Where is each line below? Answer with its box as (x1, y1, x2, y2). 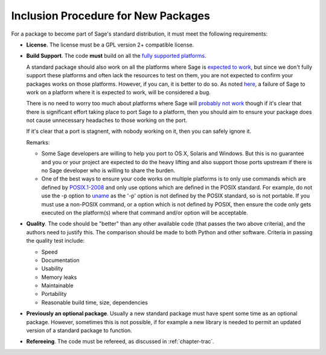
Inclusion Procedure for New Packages (11, 9, 211, 22)
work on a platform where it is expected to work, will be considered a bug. (26, 88, 211, 96)
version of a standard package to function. (26, 327, 132, 334)
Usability (41, 265, 63, 272)
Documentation (41, 257, 80, 264)
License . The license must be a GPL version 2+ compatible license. (26, 41, 194, 48)
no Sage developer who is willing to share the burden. (41, 167, 176, 174)
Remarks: (26, 139, 50, 146)
